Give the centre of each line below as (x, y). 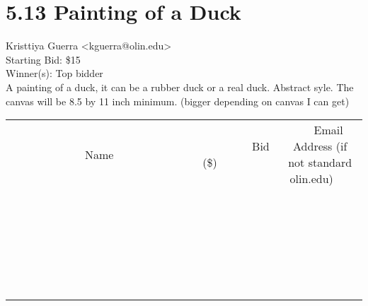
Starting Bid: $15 (43, 59)
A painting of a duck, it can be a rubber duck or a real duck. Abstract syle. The (180, 87)
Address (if (320, 146)
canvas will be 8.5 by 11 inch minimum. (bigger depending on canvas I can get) (178, 101)
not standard (320, 163)
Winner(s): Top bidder (54, 73)
